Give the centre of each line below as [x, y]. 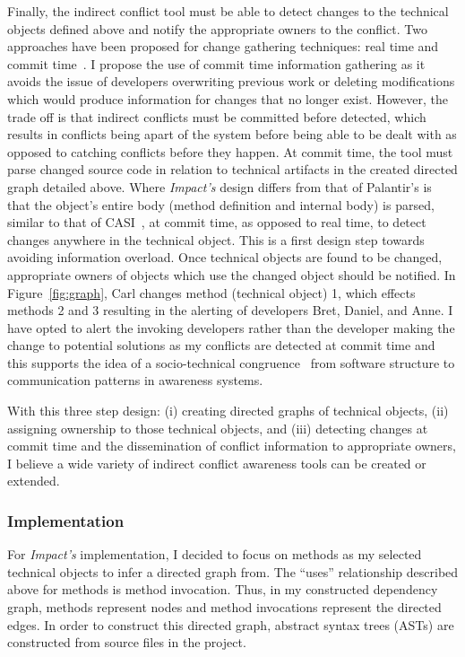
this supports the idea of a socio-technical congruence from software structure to [231, 362]
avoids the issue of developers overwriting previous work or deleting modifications [231, 81]
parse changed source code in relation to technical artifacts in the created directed [232, 169]
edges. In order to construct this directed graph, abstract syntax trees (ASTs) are [231, 624]
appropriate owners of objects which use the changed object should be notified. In [232, 274]
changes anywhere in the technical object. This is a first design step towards [216, 239]
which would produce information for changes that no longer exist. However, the [228, 98]
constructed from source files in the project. [127, 642]
